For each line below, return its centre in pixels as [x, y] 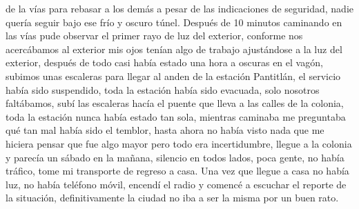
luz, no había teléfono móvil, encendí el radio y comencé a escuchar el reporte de [176, 184]
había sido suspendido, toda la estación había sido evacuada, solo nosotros [163, 89]
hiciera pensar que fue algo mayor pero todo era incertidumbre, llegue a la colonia [179, 143]
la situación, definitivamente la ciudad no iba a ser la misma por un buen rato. [172, 198]
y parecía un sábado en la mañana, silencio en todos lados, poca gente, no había [175, 157]
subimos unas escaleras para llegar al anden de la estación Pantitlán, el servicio [173, 76]
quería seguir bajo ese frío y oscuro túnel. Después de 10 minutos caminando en [174, 22]
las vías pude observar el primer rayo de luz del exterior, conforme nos [154, 36]
